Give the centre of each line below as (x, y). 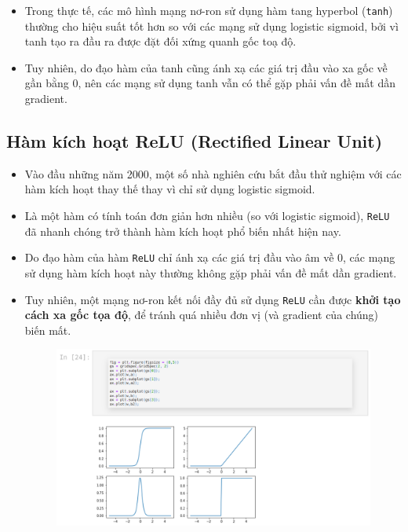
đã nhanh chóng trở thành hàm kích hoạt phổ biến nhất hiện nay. (183, 231)
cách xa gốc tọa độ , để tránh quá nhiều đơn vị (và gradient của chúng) (202, 315)
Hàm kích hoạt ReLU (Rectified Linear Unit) (195, 141)
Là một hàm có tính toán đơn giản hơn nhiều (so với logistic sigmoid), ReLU (207, 216)
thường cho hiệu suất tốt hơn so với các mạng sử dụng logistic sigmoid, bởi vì (211, 26)
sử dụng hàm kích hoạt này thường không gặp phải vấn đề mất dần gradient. (211, 272)
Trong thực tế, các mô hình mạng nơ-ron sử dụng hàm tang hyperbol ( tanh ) (209, 10)
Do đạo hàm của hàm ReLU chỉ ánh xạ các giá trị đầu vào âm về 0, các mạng (210, 257)
